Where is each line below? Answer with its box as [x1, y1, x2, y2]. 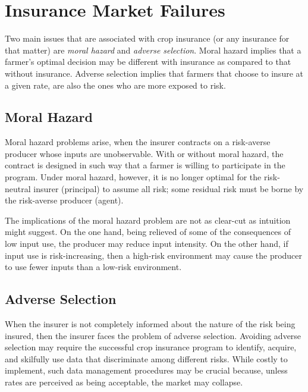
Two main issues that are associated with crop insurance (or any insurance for [5, 32, 290, 45]
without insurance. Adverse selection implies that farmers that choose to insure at [5, 67, 303, 79]
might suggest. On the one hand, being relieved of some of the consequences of [5, 225, 291, 238]
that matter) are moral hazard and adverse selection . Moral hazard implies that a [5, 43, 301, 56]
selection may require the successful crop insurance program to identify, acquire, [5, 341, 297, 353]
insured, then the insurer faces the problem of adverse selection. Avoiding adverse [5, 329, 301, 341]
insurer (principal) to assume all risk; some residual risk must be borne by [33, 182, 304, 195]
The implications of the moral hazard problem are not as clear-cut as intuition [5, 214, 291, 226]
